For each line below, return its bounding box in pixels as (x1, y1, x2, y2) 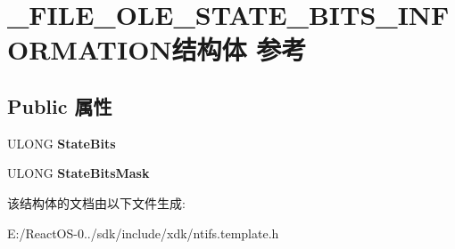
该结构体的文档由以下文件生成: (7, 193, 186, 212)
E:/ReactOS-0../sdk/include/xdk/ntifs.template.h (7, 223, 279, 242)
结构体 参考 (171, 31, 307, 68)
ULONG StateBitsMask (7, 164, 150, 182)
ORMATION (7, 31, 172, 68)
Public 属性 (7, 92, 112, 119)
